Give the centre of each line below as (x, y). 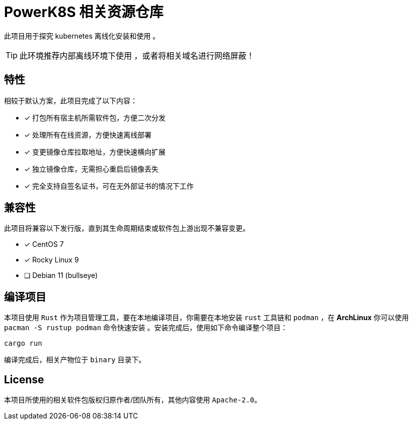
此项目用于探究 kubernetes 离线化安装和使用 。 (82, 36)
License (24, 379)
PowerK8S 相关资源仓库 (84, 12)
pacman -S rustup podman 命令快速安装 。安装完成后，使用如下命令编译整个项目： (146, 328)
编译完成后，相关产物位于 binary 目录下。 (75, 360)
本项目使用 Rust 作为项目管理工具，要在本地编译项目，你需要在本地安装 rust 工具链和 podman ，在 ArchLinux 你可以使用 (207, 318)
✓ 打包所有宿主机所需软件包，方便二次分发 (95, 117)
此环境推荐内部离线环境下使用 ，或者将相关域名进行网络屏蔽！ (137, 55)
